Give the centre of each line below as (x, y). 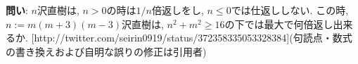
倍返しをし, (178, 10)
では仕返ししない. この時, (290, 10)
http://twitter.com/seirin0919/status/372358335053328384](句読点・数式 (193, 38)
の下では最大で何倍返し (279, 24)
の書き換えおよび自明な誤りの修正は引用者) (106, 51)
